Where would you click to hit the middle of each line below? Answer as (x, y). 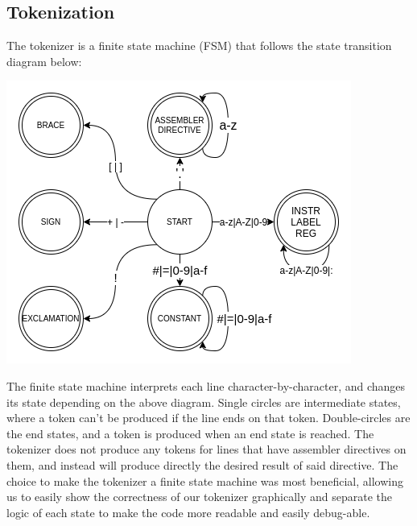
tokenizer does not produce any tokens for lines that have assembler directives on (206, 449)
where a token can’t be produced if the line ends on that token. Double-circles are (208, 418)
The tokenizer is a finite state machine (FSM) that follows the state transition (199, 46)
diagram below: (44, 61)
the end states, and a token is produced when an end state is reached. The (190, 433)
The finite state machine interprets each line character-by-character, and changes (206, 385)
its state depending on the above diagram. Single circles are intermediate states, (204, 402)
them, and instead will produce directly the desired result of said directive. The (202, 464)
